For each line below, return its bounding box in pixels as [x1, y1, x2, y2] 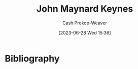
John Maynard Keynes [36, 3, 133, 15]
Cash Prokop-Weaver [62, 20, 108, 26]
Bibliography [5, 53, 60, 64]
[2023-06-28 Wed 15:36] [58, 29, 111, 36]
